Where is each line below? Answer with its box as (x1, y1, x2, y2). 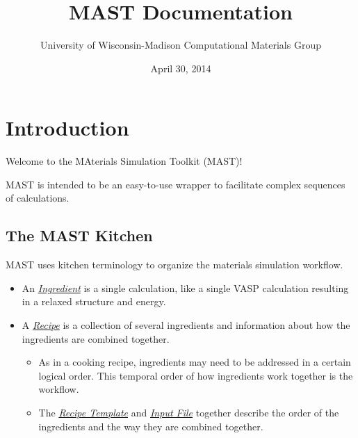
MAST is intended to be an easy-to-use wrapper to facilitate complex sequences (6, 177, 345, 191)
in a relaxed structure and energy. (22, 294, 166, 309)
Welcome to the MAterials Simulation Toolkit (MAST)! (6, 154, 243, 168)
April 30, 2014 (150, 60, 211, 75)
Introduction (6, 113, 129, 142)
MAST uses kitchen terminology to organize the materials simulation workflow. (6, 257, 343, 272)
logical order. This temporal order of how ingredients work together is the (38, 368, 353, 382)
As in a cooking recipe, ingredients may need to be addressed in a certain (38, 355, 351, 369)
